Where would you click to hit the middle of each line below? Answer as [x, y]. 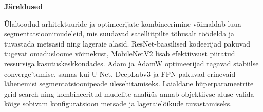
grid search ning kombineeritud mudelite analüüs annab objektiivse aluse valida [129, 93]
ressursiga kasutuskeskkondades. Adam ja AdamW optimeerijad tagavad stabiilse [131, 63]
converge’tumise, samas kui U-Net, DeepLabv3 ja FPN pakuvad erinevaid [120, 73]
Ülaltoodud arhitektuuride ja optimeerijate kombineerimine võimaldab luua [123, 23]
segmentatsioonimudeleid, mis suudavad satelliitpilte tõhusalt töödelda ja [119, 33]
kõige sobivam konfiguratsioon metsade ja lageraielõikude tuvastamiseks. [118, 104]
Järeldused [24, 6]
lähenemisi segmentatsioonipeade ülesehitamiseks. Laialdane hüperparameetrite [129, 84]
